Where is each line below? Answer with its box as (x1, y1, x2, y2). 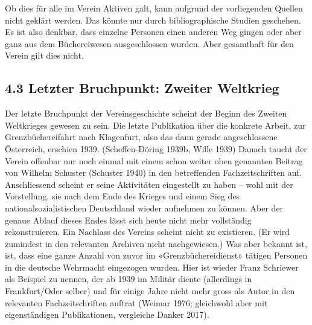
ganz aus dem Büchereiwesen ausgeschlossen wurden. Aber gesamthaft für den (5, 37, 294, 50)
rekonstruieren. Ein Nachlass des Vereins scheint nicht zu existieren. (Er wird (5, 225, 290, 238)
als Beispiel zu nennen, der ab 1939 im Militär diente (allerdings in (5, 272, 252, 285)
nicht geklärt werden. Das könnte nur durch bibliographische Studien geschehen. (5, 13, 301, 26)
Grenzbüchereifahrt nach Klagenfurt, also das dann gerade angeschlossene (5, 130, 278, 143)
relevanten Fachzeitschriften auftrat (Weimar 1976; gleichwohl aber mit (5, 296, 268, 309)
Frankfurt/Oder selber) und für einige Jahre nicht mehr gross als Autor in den (5, 285, 295, 297)
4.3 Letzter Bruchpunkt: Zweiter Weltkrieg (5, 79, 279, 97)
